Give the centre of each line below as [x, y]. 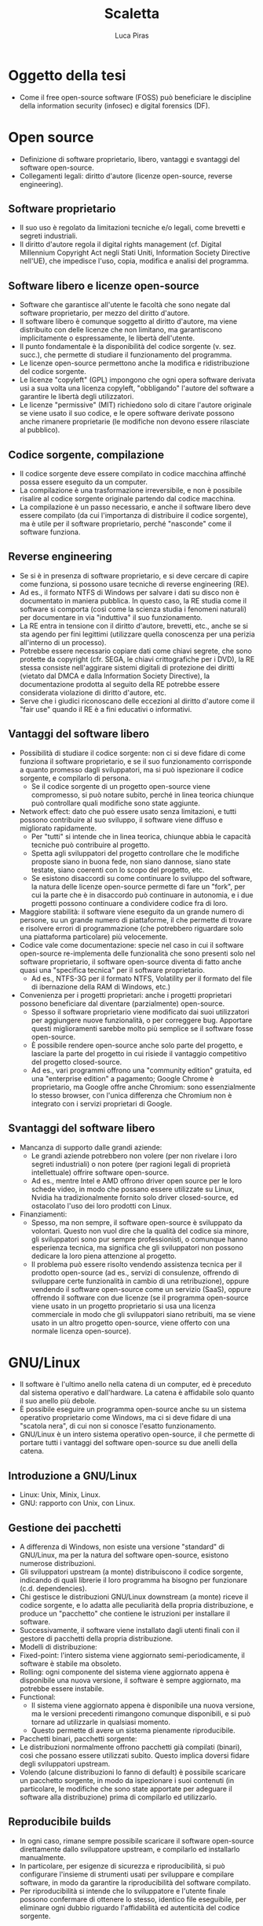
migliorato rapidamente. [58, 828]
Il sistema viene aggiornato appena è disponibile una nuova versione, [143, 1705]
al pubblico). [40, 430]
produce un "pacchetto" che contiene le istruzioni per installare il [124, 1614]
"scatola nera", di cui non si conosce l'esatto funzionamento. [118, 1426]
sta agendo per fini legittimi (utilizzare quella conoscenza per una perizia [137, 634]
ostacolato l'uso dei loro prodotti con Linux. [101, 1205]
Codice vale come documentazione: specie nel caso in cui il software [131, 945]
